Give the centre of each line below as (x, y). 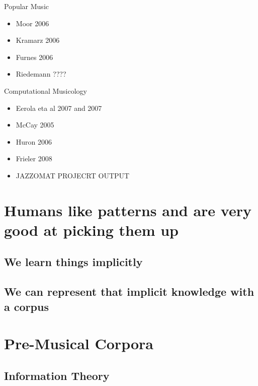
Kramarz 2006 (38, 40)
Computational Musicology (46, 90)
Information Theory (57, 375)
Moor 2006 (32, 23)
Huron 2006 (34, 141)
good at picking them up (91, 230)
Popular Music (26, 6)
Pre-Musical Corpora (79, 343)
